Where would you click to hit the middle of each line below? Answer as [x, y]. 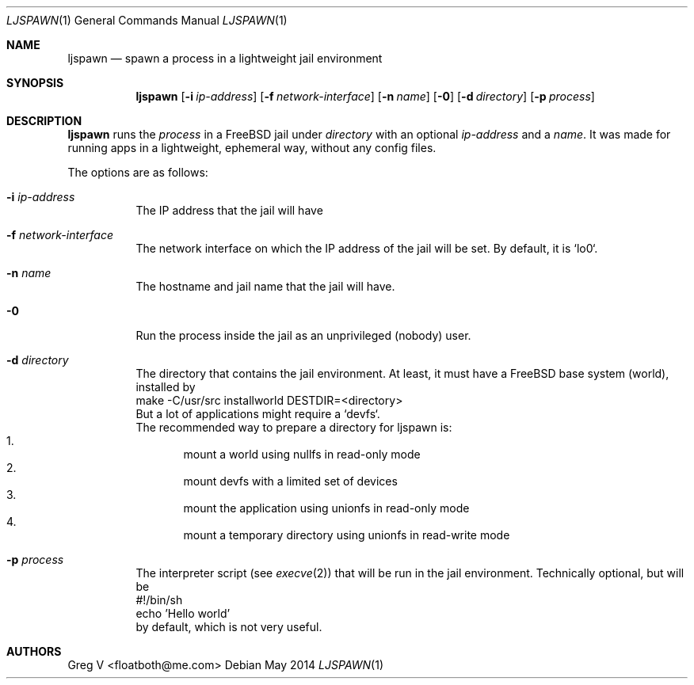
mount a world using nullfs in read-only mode [302, 454]
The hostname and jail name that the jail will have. [265, 286]
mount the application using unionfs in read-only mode [326, 508]
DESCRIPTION [44, 121]
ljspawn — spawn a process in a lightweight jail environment [225, 58]
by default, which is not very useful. [229, 627]
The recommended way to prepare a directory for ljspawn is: [294, 427]
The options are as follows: [138, 172]
